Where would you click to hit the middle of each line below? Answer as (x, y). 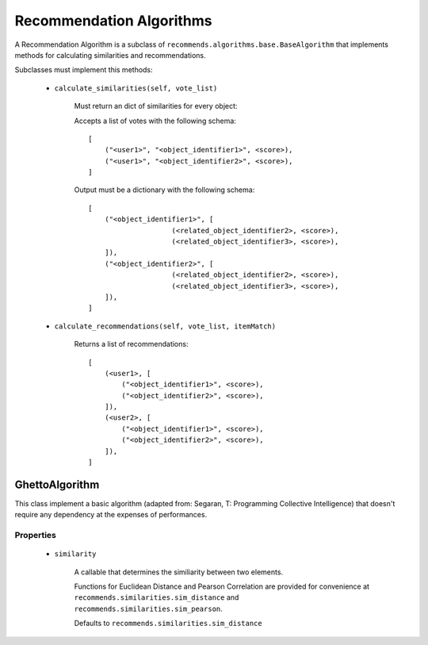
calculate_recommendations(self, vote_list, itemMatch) (165, 326)
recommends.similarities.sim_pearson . (149, 609)
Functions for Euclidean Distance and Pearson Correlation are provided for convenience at (222, 586)
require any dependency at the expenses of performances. (111, 515)
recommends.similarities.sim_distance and (157, 597)
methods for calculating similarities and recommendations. (110, 55)
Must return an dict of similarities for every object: (156, 106)
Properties (36, 536)
